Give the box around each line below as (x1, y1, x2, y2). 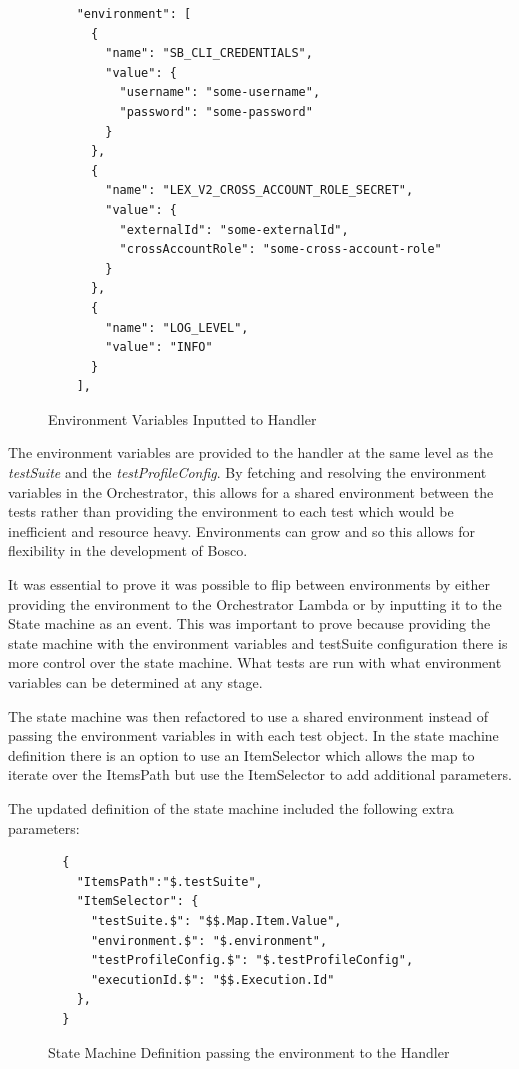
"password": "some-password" (119, 104, 313, 119)
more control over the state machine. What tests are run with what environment (8, 652, 502, 673)
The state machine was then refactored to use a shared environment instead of (8, 705, 488, 726)
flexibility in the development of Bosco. (8, 540, 248, 561)
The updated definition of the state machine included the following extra (8, 797, 454, 818)
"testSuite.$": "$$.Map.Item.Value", (90, 913, 342, 928)
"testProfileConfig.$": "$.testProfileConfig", (90, 953, 414, 968)
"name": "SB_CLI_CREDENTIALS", (105, 46, 313, 61)
